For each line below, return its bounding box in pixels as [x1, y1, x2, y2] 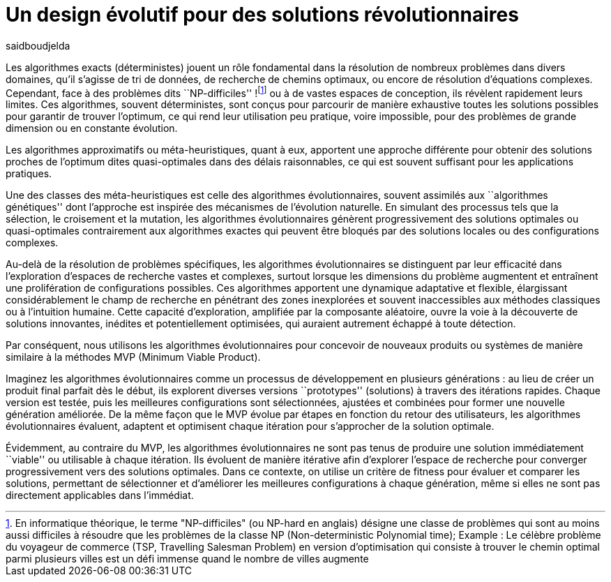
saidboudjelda [6, 39, 70, 52]
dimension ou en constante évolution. [6, 122, 178, 135]
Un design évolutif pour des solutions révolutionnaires [6, 3, 519, 27]
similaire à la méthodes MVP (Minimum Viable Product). [6, 351, 261, 364]
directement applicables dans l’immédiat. [6, 489, 194, 502]
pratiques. [6, 167, 52, 180]
